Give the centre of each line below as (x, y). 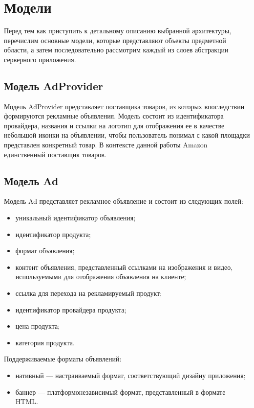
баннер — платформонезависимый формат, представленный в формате (120, 392)
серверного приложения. (40, 59)
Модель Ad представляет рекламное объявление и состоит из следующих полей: (124, 201)
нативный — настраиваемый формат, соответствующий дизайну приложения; (130, 375)
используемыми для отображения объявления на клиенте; (101, 276)
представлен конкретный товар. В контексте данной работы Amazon (106, 145)
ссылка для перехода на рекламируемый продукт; (89, 293)
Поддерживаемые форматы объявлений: (63, 359)
